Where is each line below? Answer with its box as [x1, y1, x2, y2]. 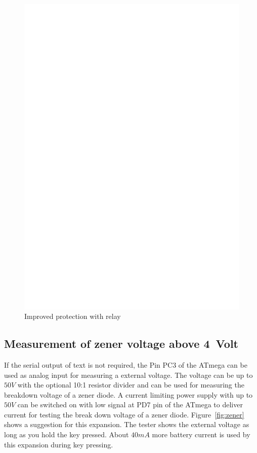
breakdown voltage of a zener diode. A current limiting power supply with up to [4, 389, 253, 400]
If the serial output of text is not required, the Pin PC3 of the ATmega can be [4, 359, 247, 370]
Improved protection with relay [24, 311, 121, 321]
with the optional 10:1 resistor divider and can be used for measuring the [17, 379, 244, 390]
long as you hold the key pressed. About [4, 429, 129, 440]
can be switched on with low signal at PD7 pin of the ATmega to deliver [17, 399, 243, 410]
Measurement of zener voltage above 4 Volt [4, 336, 238, 351]
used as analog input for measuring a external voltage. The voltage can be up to [4, 369, 253, 380]
